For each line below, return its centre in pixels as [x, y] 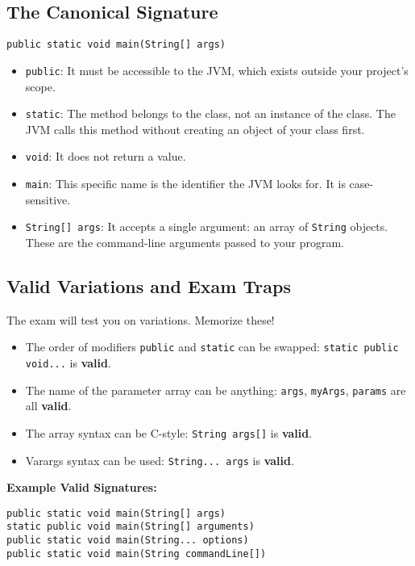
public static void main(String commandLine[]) [137, 553]
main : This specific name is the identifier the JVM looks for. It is [185, 184]
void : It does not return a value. [106, 156]
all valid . [48, 406]
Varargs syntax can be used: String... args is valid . [160, 460]
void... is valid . [68, 362]
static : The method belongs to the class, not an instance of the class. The [210, 113]
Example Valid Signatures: [82, 487]
